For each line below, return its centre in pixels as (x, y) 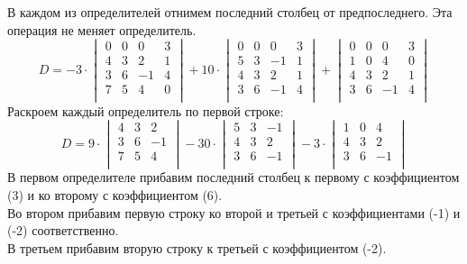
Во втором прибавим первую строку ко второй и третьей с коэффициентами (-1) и (234, 212)
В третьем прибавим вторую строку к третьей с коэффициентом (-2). (197, 247)
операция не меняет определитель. (102, 29)
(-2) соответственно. (63, 230)
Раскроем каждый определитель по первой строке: (146, 110)
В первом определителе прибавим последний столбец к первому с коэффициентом (233, 177)
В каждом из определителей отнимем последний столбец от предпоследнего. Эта (230, 12)
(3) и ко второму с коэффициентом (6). (115, 195)
